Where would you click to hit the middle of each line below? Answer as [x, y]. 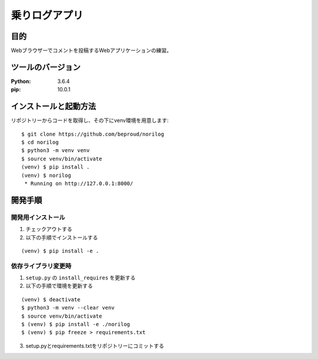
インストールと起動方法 [54, 106]
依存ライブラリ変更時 [41, 266]
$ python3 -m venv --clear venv [68, 308]
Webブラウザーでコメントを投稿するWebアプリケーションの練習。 [91, 51]
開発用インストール [38, 217]
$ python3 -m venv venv [56, 151]
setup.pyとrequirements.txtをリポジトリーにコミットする [95, 345]
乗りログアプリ [47, 15]
